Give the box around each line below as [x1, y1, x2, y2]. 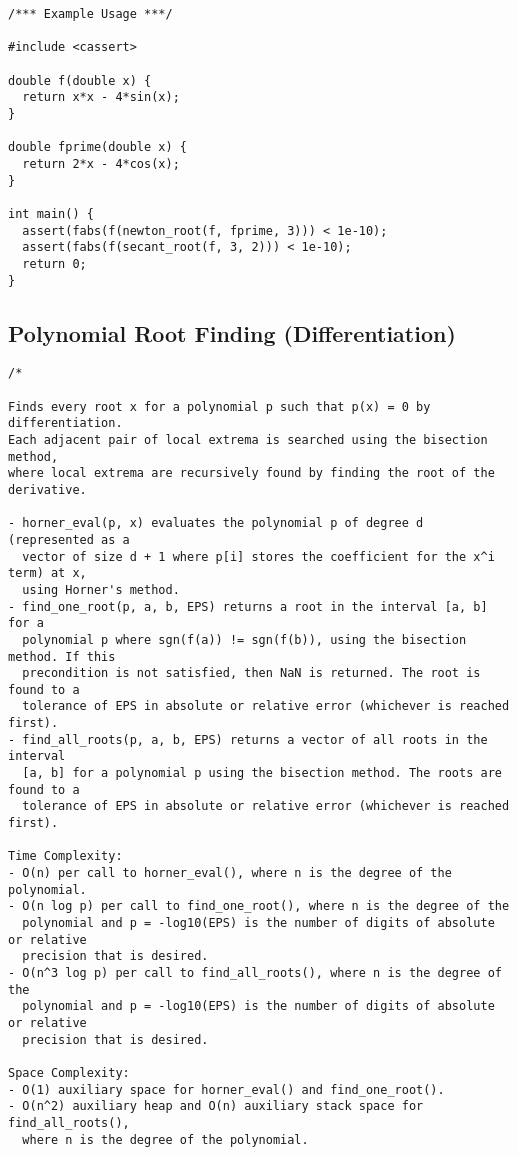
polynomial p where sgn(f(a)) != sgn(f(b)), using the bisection [22, 632, 467, 647]
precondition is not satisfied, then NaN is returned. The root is [22, 666, 481, 681]
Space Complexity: [8, 1065, 130, 1080]
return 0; [22, 256, 87, 271]
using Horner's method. [22, 582, 180, 597]
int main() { [8, 206, 94, 221]
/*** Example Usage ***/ [8, 7, 173, 21]
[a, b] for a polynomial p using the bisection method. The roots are [22, 766, 502, 781]
